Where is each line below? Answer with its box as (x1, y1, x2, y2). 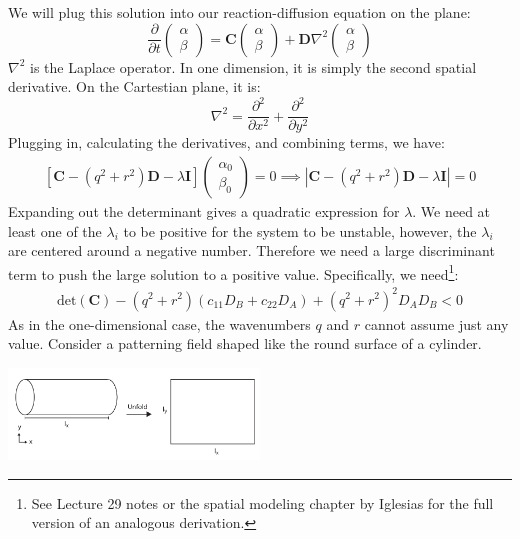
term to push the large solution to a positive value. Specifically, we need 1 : (8, 260, 459, 284)
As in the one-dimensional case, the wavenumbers (8, 313, 311, 334)
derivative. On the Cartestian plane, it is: (8, 76, 261, 97)
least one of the (8, 220, 102, 241)
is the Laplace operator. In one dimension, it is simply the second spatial (30, 56, 477, 77)
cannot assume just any (364, 313, 509, 334)
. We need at (412, 200, 491, 221)
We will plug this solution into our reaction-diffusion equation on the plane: (8, 2, 471, 22)
